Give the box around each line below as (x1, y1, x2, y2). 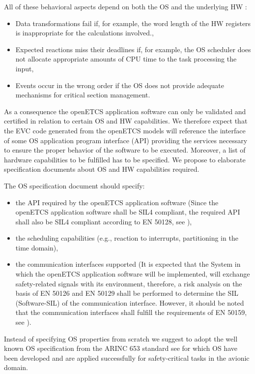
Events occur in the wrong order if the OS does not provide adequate (15, 80, 224, 90)
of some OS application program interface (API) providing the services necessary (4, 135, 248, 145)
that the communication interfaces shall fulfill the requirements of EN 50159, (15, 307, 247, 317)
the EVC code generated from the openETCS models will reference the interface (4, 125, 246, 135)
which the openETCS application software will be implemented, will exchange (15, 269, 250, 279)
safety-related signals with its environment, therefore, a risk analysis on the (15, 278, 242, 288)
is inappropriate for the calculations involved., (15, 28, 154, 38)
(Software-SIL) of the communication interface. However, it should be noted (15, 297, 244, 308)
